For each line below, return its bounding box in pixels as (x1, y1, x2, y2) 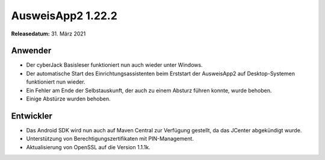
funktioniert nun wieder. (26, 78, 85, 85)
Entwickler (11, 111, 52, 121)
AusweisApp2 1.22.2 (11, 9, 117, 22)
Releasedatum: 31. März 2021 (11, 30, 86, 37)
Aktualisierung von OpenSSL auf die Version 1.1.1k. (26, 143, 150, 150)
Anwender (11, 46, 52, 56)
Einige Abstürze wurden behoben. (26, 95, 111, 102)
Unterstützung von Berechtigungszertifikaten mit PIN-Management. (26, 135, 194, 143)
